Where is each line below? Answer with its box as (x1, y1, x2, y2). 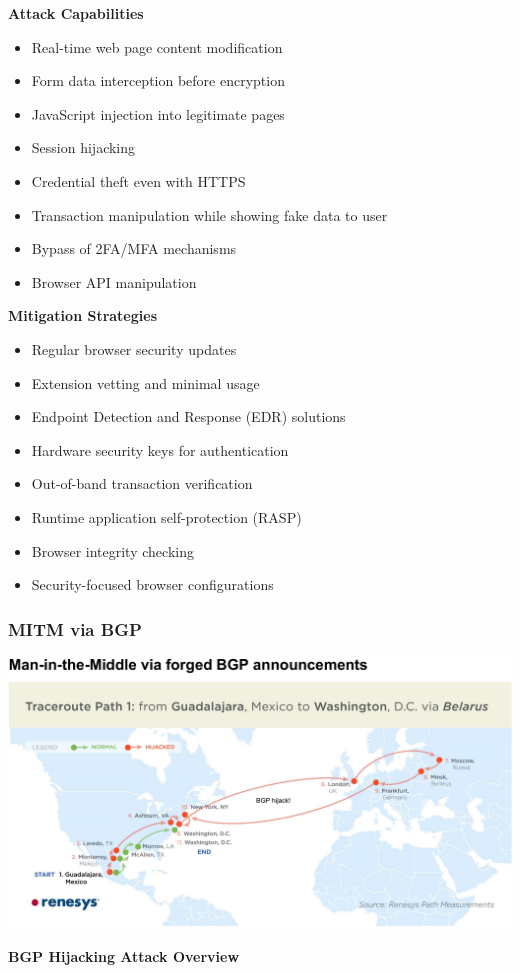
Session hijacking (31, 137, 136, 158)
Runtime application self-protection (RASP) (31, 506, 302, 527)
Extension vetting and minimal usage (31, 372, 260, 393)
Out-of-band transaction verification (31, 473, 253, 494)
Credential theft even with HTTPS (31, 170, 246, 191)
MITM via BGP (8, 616, 142, 641)
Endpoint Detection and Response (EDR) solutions (31, 406, 346, 427)
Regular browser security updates (31, 338, 237, 359)
